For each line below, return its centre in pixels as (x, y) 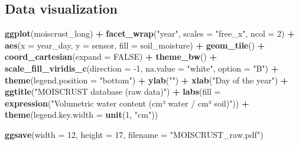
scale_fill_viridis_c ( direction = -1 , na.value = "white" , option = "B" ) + (142, 68)
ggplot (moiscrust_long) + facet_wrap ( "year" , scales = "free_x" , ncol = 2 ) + (150, 33)
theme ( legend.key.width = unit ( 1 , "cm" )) (82, 115)
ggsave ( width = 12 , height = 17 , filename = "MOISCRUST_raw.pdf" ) (134, 134)
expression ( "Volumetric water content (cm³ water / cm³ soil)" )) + (127, 103)
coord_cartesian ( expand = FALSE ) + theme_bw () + (111, 57)
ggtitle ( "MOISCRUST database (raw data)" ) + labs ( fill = (113, 91)
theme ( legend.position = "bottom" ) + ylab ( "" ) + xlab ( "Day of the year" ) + (147, 80)
